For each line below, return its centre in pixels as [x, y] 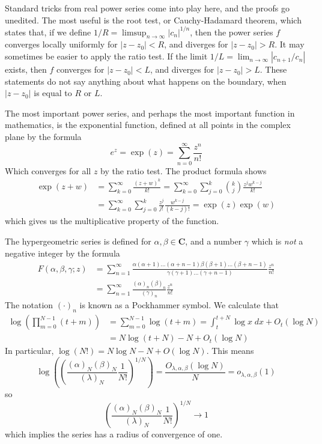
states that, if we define [48, 32]
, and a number [214, 241]
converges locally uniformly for [61, 44]
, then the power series [232, 32]
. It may [290, 44]
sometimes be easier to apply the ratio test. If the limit [106, 56]
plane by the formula [43, 137]
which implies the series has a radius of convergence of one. [114, 434]
